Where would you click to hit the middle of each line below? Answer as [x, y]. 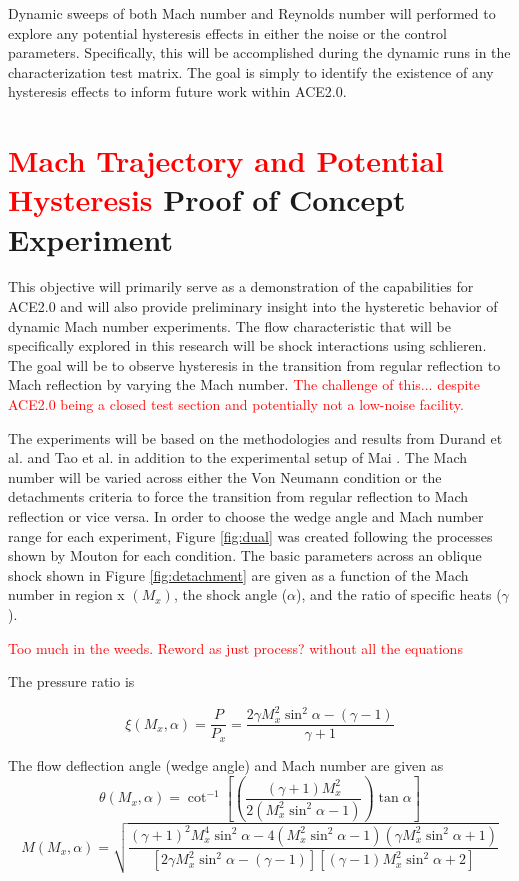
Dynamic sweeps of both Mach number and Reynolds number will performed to [252, 13]
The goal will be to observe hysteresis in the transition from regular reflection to [254, 364]
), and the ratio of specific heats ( [399, 594]
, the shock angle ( [230, 594]
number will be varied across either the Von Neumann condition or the [225, 476]
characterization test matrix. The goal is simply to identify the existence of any [251, 71]
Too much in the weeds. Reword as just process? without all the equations [235, 647]
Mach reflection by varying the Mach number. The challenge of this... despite [244, 384]
